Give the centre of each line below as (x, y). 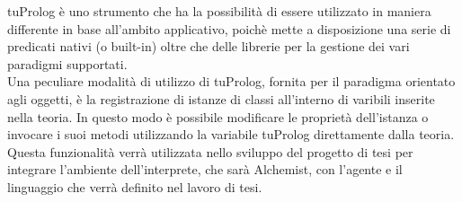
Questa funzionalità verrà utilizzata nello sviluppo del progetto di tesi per (210, 151)
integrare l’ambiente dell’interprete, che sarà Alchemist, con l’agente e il (205, 169)
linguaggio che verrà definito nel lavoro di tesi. (135, 186)
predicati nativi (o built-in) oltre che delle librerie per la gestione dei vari (209, 46)
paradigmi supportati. (67, 63)
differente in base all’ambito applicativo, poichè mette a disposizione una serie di (229, 28)
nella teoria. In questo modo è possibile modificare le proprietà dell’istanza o (218, 116)
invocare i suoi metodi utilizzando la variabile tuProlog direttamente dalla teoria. (231, 134)
